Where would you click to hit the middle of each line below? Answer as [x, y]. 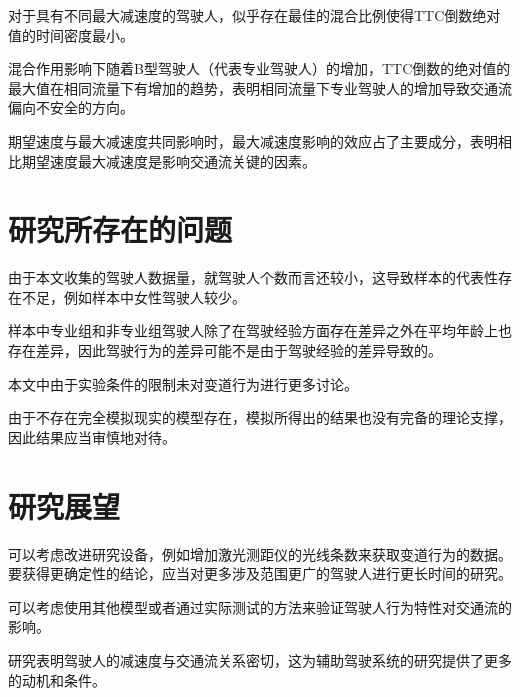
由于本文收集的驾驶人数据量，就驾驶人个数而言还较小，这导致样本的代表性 [253, 277]
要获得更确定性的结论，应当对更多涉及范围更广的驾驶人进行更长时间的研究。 [260, 573]
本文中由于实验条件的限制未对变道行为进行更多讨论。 [183, 383]
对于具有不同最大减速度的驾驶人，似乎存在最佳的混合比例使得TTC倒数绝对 [254, 15]
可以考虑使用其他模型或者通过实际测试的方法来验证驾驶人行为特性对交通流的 [260, 606]
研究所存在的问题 [120, 229]
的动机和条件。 [57, 679]
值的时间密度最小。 [71, 34]
